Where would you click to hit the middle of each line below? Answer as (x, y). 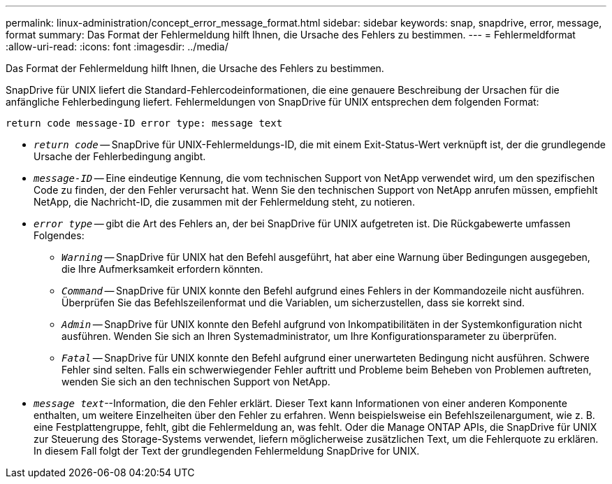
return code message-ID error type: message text (144, 123)
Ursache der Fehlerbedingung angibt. (120, 156)
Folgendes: (59, 235)
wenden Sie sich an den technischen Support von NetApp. (196, 382)
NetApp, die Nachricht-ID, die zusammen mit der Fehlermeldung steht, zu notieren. (224, 202)
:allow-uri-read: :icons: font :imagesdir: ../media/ (117, 47)
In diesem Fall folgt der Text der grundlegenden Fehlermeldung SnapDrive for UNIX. (227, 451)
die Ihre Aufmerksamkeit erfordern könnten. (162, 269)
